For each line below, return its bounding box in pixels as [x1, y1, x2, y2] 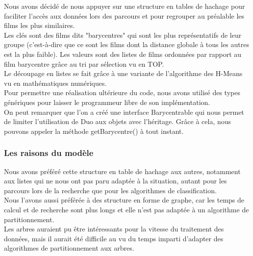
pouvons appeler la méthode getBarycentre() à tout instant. [4, 126, 184, 136]
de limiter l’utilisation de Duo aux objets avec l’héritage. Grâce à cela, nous [4, 116, 231, 127]
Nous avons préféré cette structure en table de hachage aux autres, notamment [4, 166, 241, 176]
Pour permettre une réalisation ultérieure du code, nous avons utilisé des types [4, 87, 240, 98]
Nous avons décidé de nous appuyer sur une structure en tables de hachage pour [4, 1, 245, 11]
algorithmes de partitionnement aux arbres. [4, 243, 134, 253]
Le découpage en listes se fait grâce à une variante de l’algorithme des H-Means [4, 68, 243, 78]
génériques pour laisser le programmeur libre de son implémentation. [4, 97, 210, 107]
